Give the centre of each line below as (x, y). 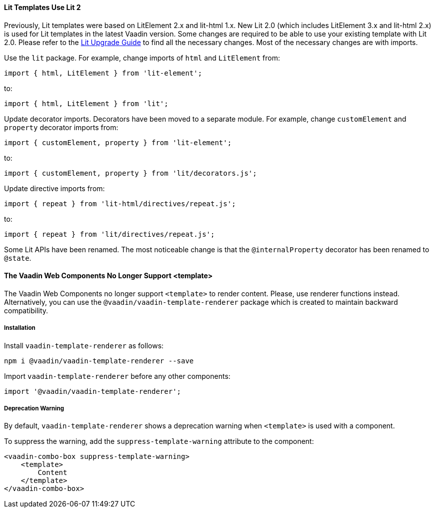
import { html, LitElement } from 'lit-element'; (103, 73)
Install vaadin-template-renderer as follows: (84, 345)
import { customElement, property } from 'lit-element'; (118, 142)
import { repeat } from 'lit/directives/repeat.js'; (109, 234)
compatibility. (26, 310)
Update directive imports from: (54, 188)
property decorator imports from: (61, 127)
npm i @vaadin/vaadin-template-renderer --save (99, 361)
